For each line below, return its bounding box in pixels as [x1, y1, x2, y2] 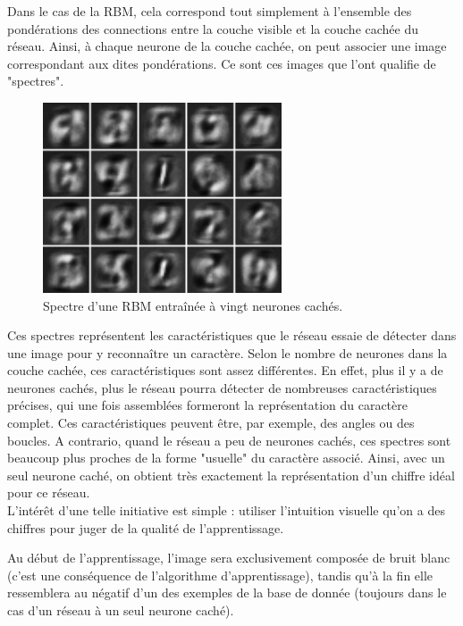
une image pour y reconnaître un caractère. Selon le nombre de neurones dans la [7, 343, 448, 362]
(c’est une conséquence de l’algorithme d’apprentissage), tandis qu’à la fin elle [7, 565, 434, 584]
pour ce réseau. [7, 483, 90, 502]
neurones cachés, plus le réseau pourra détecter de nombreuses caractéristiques [7, 378, 437, 396]
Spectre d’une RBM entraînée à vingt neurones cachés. [43, 296, 343, 314]
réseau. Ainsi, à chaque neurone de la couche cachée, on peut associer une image [7, 37, 447, 55]
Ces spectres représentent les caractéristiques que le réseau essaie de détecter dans [7, 326, 457, 345]
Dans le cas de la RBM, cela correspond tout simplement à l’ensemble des [7, 2, 412, 20]
